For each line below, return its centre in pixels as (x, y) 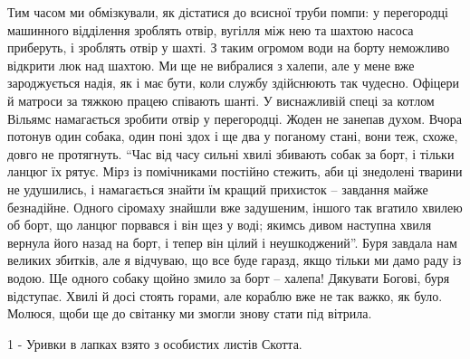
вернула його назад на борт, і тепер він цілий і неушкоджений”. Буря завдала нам (232, 242)
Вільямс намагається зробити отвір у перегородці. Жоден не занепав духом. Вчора (235, 118)
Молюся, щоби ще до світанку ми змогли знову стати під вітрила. (190, 313)
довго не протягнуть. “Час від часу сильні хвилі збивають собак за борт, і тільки (231, 153)
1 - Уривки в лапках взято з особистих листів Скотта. (155, 343)
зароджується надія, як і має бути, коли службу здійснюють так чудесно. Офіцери (234, 83)
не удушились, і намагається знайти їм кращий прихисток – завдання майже (218, 189)
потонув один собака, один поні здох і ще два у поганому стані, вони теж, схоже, (233, 136)
